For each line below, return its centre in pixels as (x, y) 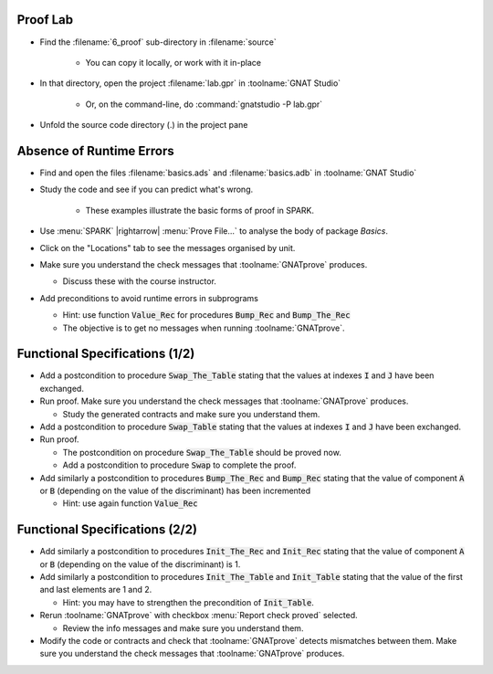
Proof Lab (45, 20)
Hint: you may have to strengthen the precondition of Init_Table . (188, 602)
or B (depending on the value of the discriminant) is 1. (140, 564)
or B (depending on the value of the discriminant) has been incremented (175, 490)
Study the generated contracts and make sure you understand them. (191, 414)
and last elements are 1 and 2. (96, 590)
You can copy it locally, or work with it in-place (173, 62)
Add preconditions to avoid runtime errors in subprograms (149, 298)
